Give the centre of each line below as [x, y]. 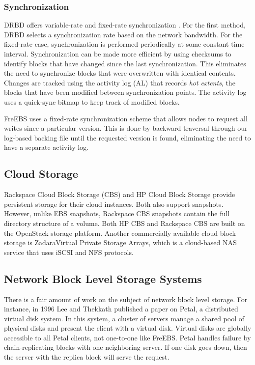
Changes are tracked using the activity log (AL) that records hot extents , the [120, 82]
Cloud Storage [41, 174]
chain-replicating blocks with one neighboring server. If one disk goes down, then [126, 347]
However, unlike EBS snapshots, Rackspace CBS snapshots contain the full [117, 213]
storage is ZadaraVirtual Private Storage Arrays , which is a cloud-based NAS [120, 242]
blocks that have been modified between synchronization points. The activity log [125, 92]
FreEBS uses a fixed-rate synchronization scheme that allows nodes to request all [126, 118]
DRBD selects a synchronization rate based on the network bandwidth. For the [123, 34]
